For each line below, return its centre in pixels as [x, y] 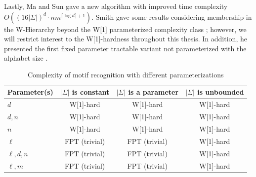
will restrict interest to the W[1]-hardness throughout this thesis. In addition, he [126, 39]
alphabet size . [26, 58]
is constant [91, 91]
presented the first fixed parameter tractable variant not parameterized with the [125, 48]
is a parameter [153, 91]
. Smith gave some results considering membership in [172, 17]
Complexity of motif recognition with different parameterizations [126, 74]
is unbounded [221, 91]
